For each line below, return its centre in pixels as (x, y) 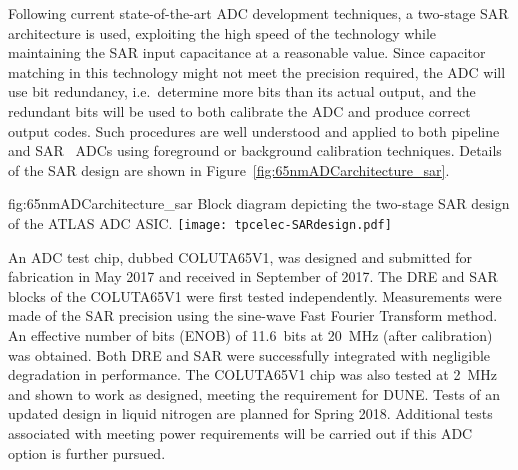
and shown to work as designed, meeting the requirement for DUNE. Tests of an (254, 393)
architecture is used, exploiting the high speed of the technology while (222, 32)
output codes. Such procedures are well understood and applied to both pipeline (254, 130)
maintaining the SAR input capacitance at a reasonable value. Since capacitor (247, 52)
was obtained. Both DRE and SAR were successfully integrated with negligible (249, 354)
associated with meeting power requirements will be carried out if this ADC (240, 432)
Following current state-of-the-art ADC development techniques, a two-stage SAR (258, 13)
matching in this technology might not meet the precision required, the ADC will (257, 71)
